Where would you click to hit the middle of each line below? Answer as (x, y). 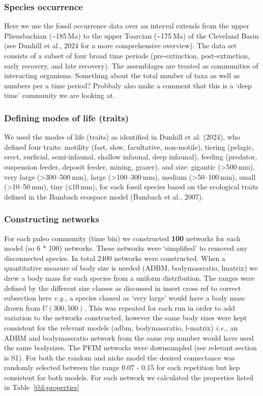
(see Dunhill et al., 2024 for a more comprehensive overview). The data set (121, 45)
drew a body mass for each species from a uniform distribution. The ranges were (129, 277)
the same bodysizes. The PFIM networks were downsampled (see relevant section (130, 348)
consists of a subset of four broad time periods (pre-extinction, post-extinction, (127, 55)
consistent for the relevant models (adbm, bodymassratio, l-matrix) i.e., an (121, 327)
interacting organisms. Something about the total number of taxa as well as (122, 75)
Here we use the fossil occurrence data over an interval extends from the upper (127, 26)
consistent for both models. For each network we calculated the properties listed (129, 377)
